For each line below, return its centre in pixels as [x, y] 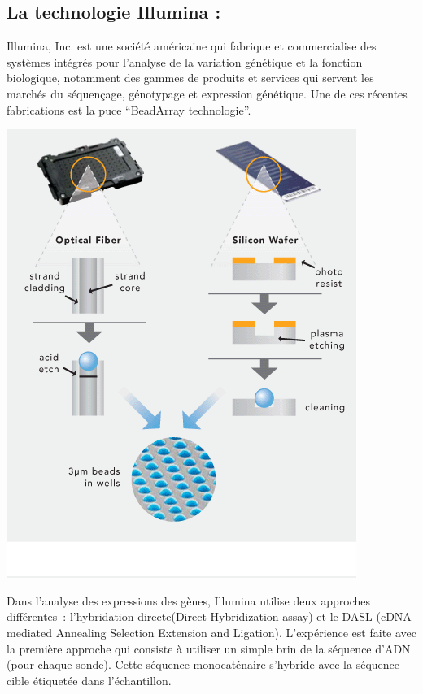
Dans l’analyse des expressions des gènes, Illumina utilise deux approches [189, 600]
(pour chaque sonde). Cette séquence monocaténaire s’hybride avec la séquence [203, 664]
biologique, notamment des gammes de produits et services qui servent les [190, 78]
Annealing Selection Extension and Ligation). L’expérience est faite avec [236, 632]
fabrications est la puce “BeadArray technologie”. [129, 109]
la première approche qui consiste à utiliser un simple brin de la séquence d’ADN [209, 648]
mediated [29, 632]
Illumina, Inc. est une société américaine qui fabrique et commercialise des [192, 46]
